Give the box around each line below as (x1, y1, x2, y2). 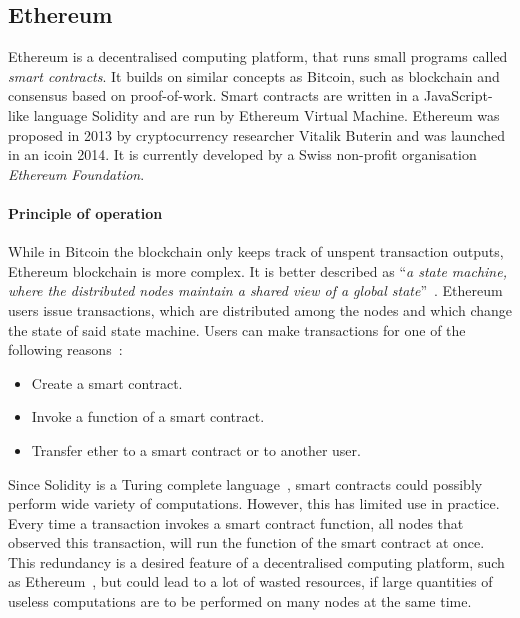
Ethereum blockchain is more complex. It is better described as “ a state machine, (8, 260, 507, 281)
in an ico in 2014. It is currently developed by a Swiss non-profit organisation (8, 144, 477, 165)
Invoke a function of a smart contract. (31, 406, 265, 427)
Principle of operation (8, 202, 163, 223)
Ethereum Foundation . (8, 163, 145, 184)
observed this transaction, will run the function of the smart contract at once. (8, 532, 485, 553)
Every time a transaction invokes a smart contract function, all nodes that (8, 512, 464, 533)
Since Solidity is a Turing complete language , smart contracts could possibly (8, 473, 483, 494)
